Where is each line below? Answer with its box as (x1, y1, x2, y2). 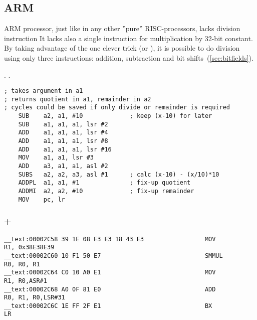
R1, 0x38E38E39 (4, 244, 55, 251)
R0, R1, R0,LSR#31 (4, 294, 65, 301)
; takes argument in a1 (4, 87, 83, 95)
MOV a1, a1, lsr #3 (18, 154, 94, 162)
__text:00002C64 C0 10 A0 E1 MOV (4, 269, 216, 276)
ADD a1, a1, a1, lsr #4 (18, 129, 108, 136)
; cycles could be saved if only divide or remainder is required (4, 104, 230, 111)
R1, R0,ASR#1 (4, 277, 47, 284)
